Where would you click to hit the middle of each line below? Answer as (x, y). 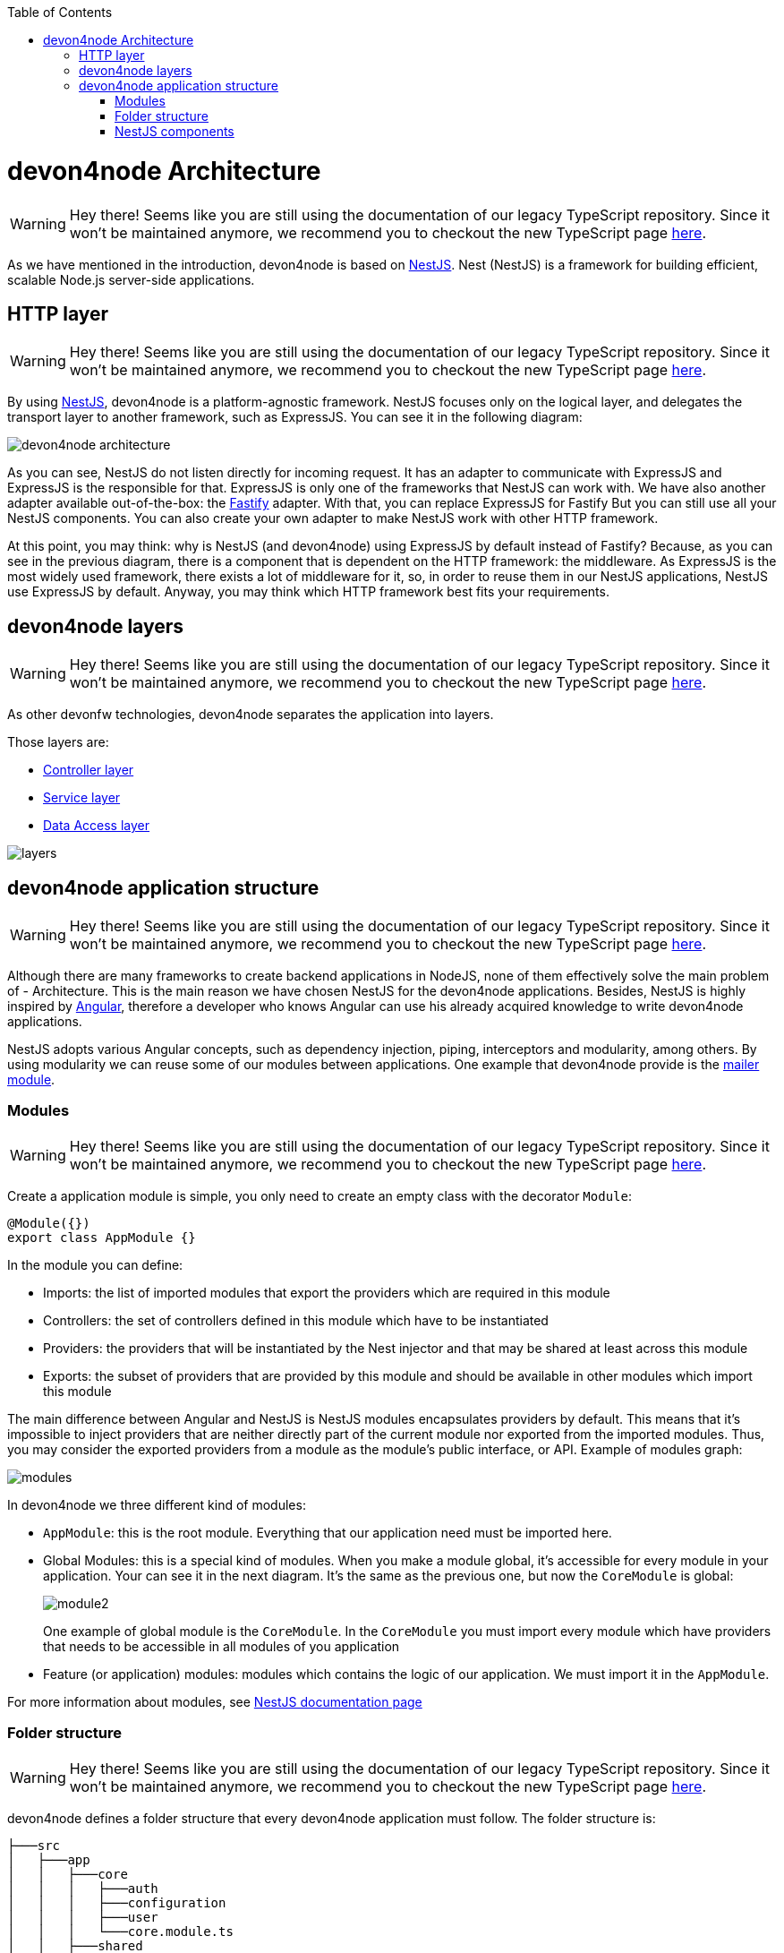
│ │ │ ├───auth (83, 1888)
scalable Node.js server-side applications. (131, 279)
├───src (34, 1845)
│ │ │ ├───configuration (117, 1902)
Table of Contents (60, 12)
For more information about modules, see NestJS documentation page (215, 1701)
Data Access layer (97, 826)
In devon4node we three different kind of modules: (157, 1504)
